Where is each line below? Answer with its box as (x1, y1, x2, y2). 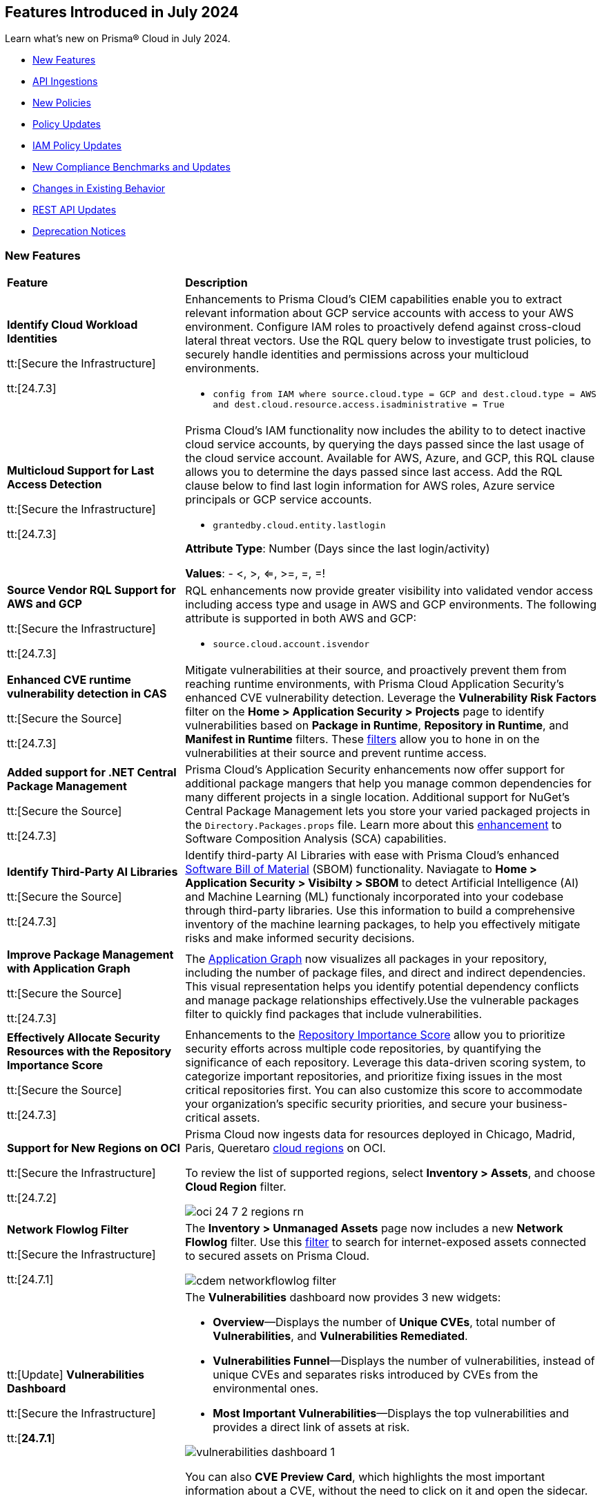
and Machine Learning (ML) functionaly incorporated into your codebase (185, 890, 563, 904)
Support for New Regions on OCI (7, 1141, 180, 1156)
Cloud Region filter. (185, 1180, 287, 1194)
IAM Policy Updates (32, 140, 122, 152)
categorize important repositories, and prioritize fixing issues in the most (185, 1069, 563, 1084)
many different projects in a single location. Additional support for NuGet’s (185, 790, 570, 805)
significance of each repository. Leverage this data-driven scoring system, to (185, 1055, 586, 1070)
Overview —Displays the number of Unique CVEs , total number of (213, 1315, 556, 1330)
